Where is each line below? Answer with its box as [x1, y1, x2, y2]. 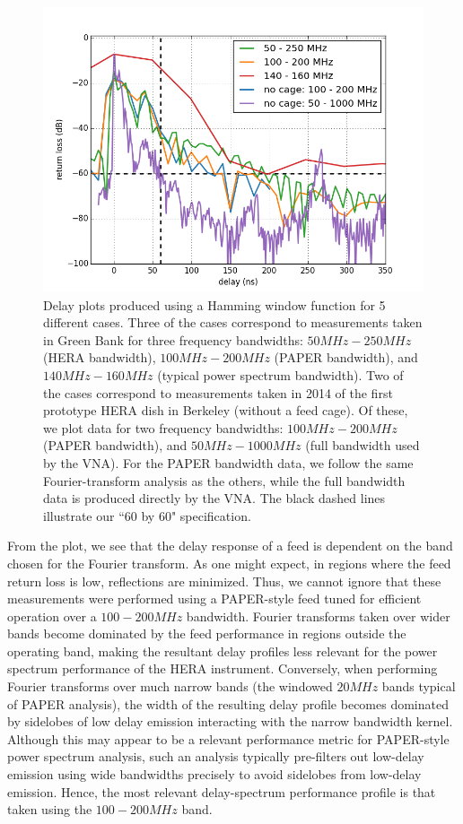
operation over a [7, 606, 97, 625]
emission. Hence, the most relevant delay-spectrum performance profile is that [7, 782, 436, 801]
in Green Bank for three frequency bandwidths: [43, 330, 303, 349]
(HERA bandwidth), [43, 348, 156, 367]
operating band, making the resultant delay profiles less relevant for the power [7, 641, 438, 660]
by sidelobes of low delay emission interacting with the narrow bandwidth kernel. [7, 712, 453, 731]
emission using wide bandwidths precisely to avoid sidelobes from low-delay [7, 765, 422, 784]
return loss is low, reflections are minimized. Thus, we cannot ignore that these [7, 571, 441, 590]
